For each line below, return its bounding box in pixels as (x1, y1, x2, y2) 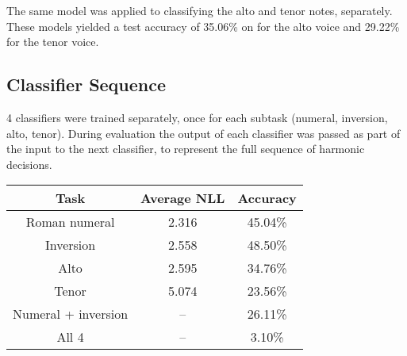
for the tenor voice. (6, 33, 99, 50)
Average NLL (140, 189, 225, 208)
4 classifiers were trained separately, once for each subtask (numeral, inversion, (6, 109, 388, 125)
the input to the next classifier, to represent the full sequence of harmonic (6, 140, 365, 157)
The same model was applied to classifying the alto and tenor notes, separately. (6, 2, 393, 18)
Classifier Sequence (6, 72, 167, 97)
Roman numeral (25, 212, 115, 232)
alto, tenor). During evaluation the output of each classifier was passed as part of (6, 124, 401, 141)
